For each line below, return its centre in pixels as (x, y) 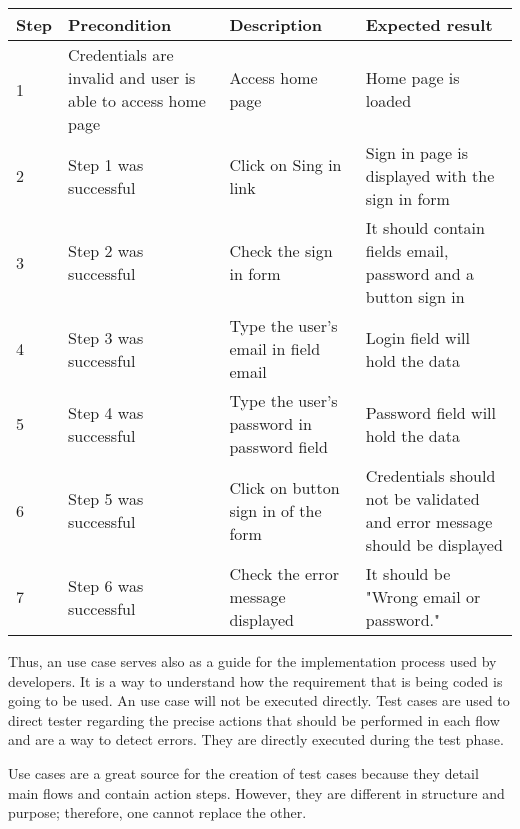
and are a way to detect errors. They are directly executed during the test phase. (256, 739)
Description (276, 24)
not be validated (422, 498)
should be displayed (434, 544)
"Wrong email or (423, 596)
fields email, (407, 250)
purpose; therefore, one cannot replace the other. (157, 812)
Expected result (429, 24)
